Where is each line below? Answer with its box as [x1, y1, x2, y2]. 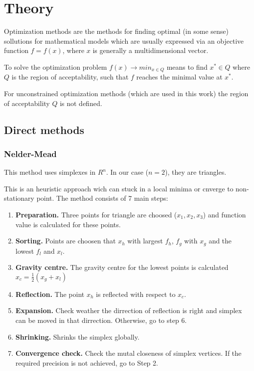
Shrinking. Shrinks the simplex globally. [15, 331, 139, 342]
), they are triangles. [165, 167, 227, 177]
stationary [4, 193, 34, 203]
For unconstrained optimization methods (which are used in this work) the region [4, 88, 249, 98]
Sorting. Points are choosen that [15, 236, 116, 246]
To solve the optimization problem [4, 61, 107, 72]
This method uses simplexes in [4, 167, 96, 177]
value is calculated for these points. [15, 219, 121, 229]
